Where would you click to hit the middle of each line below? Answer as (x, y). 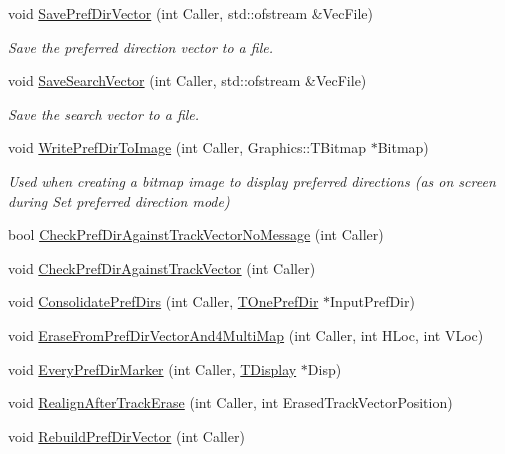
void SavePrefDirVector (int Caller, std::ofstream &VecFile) (190, 13)
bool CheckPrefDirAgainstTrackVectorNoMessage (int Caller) (196, 234)
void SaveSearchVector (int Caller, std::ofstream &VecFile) (187, 80)
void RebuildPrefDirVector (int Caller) (126, 435)
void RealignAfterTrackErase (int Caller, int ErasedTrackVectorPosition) (230, 402)
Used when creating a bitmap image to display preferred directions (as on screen (252, 180)
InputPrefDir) (372, 301)
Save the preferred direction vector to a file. (140, 46)
